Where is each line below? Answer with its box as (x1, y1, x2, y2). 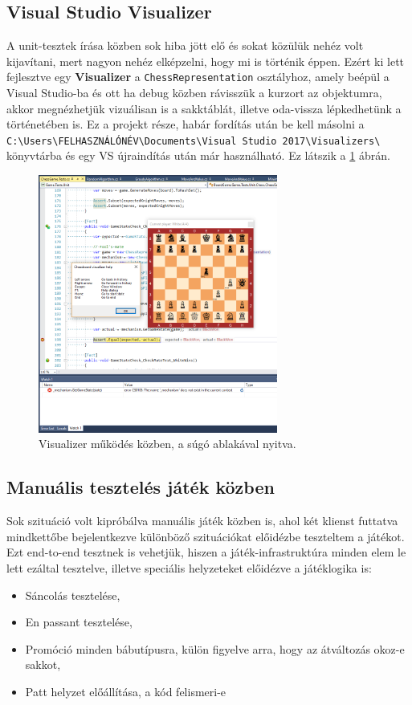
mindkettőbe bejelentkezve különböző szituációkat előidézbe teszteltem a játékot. (6, 528, 405, 544)
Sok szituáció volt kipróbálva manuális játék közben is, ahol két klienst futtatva (6, 512, 398, 529)
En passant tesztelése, (25, 613, 133, 630)
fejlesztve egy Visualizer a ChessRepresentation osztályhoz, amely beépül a (6, 68, 390, 85)
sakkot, (25, 656, 61, 673)
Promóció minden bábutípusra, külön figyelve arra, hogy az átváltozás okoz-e (25, 640, 405, 657)
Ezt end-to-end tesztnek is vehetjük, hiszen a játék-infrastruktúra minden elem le (6, 544, 406, 560)
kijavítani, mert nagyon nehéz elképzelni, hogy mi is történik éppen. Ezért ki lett (6, 52, 405, 69)
